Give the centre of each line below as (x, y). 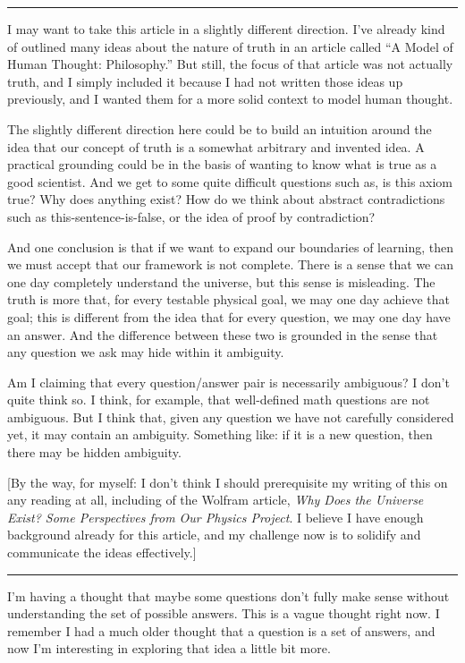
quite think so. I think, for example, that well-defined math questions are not (219, 399)
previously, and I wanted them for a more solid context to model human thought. (230, 99)
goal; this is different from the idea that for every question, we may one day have (229, 316)
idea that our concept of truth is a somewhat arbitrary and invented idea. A (216, 146)
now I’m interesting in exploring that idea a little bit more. (169, 648)
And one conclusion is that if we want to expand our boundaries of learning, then (230, 246)
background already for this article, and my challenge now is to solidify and (214, 535)
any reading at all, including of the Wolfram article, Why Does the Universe (216, 500)
